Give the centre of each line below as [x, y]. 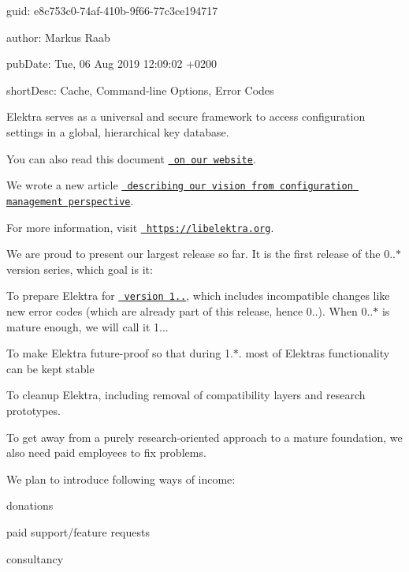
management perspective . [70, 200]
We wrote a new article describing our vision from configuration [180, 185]
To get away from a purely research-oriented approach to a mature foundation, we [204, 437]
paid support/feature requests [78, 531]
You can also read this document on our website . [131, 158]
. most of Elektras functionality [314, 353]
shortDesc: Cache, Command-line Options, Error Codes [140, 90]
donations [30, 505]
